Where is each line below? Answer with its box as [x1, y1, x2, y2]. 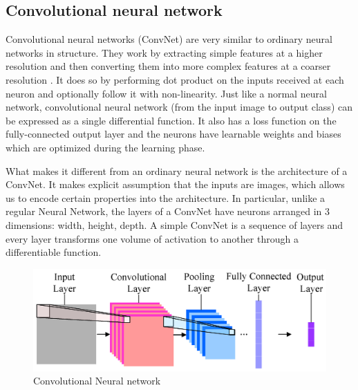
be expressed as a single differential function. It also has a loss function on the [6, 113, 337, 127]
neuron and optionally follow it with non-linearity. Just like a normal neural [6, 86, 327, 100]
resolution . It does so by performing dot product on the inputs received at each [6, 72, 344, 86]
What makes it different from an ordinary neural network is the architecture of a [6, 163, 348, 178]
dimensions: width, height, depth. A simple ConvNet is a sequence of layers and [6, 217, 343, 232]
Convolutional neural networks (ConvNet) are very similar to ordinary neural [6, 32, 333, 46]
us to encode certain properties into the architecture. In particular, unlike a [6, 190, 326, 205]
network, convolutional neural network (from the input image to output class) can [6, 100, 352, 114]
